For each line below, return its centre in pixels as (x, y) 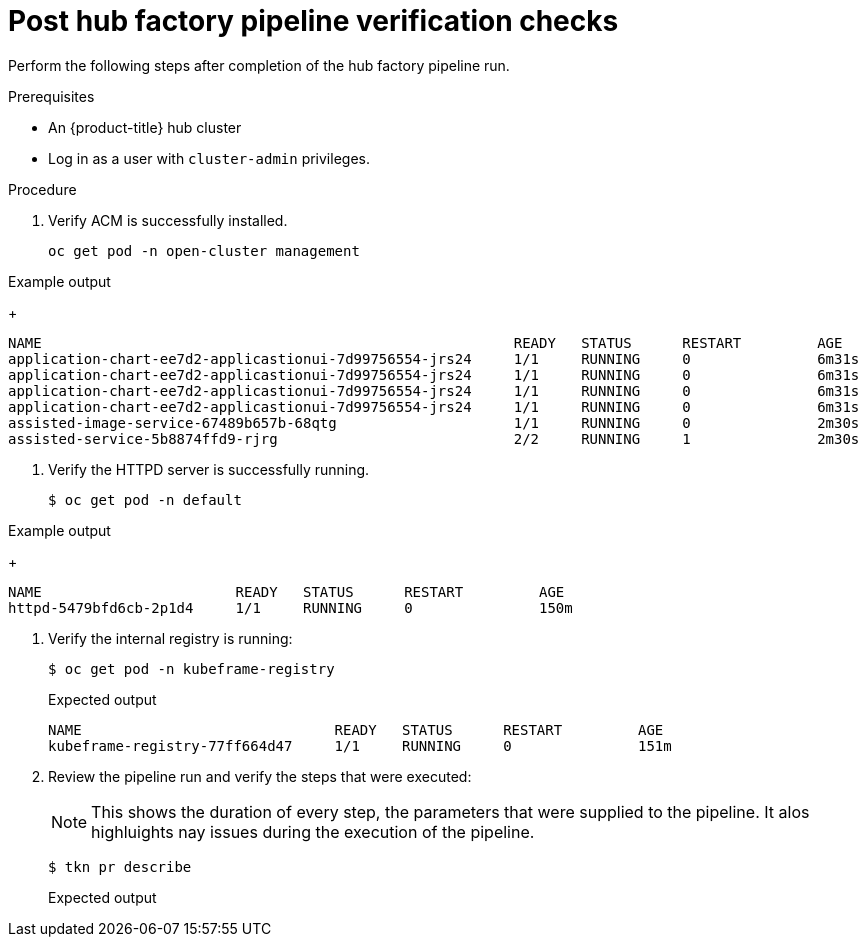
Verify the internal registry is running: (170, 638)
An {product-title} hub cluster (145, 127)
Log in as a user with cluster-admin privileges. (209, 158)
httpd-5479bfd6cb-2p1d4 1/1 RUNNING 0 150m (290, 607)
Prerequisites (51, 96)
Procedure (42, 189)
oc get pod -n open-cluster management (204, 250)
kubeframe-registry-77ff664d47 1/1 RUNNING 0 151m (360, 745)
